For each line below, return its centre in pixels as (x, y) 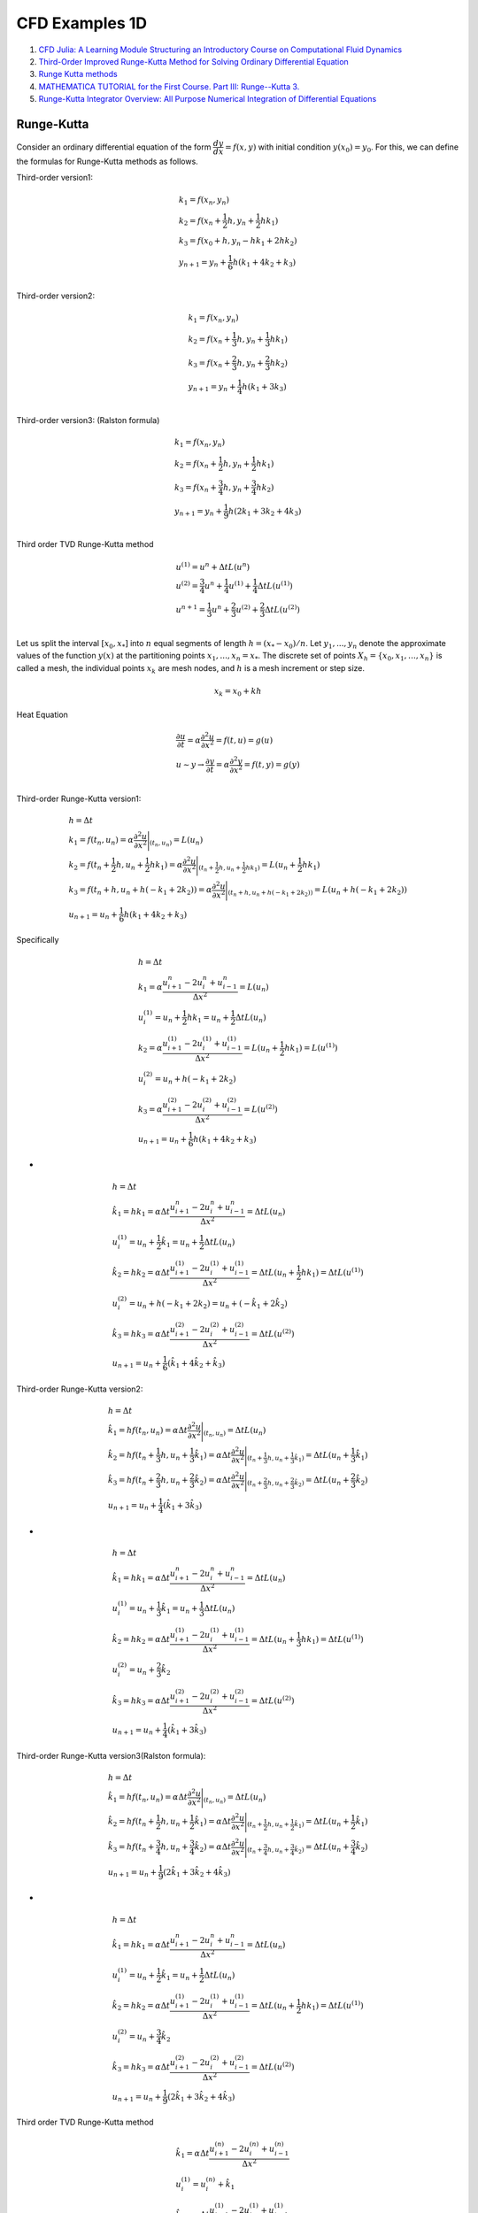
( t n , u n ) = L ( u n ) (176, 842)
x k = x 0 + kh (238, 692)
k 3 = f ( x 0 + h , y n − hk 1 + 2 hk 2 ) (238, 242)
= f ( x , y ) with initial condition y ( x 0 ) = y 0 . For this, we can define (342, 148)
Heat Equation (42, 714)
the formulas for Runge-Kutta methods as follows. (107, 162)
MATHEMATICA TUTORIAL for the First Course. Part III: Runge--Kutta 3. (169, 86)
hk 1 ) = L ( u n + (271, 866)
